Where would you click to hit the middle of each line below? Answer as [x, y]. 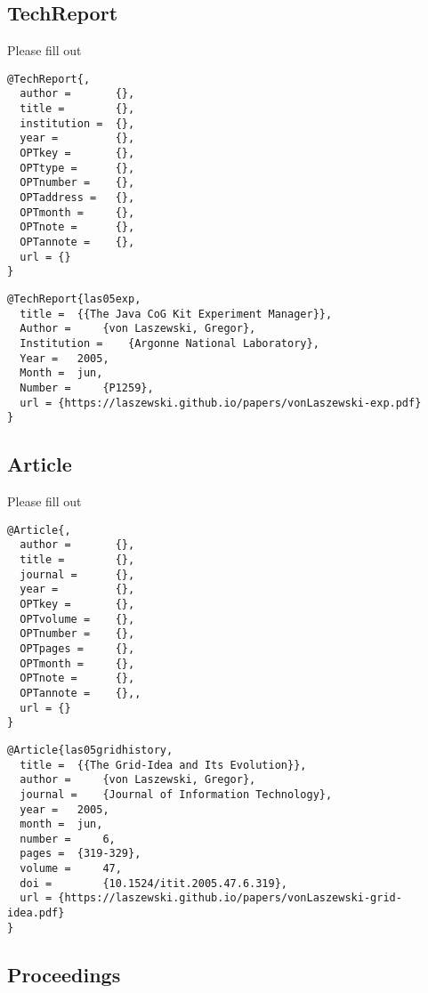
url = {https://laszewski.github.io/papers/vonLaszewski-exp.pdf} [221, 403]
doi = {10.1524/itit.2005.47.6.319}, [153, 883]
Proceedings [64, 974]
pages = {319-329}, [81, 854]
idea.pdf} [36, 913]
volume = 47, [71, 869]
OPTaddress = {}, [77, 198]
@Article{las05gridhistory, [90, 750]
